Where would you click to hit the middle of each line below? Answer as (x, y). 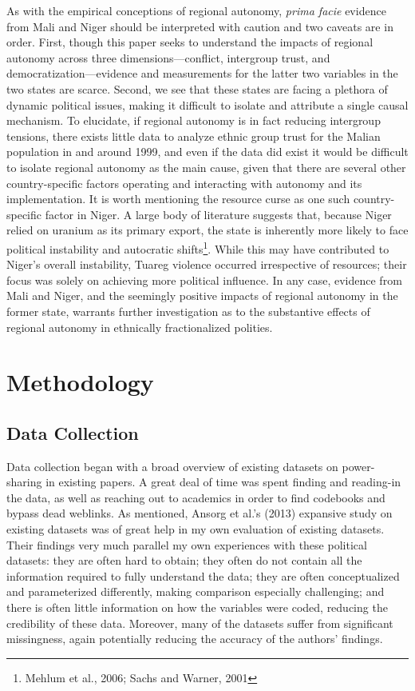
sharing (24, 482)
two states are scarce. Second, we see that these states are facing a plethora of (197, 88)
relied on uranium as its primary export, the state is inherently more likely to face (207, 230)
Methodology (80, 382)
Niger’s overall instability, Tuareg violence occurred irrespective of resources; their (207, 264)
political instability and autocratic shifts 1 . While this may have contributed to (198, 247)
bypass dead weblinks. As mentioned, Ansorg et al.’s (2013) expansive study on (200, 513)
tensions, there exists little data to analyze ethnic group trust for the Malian (194, 136)
